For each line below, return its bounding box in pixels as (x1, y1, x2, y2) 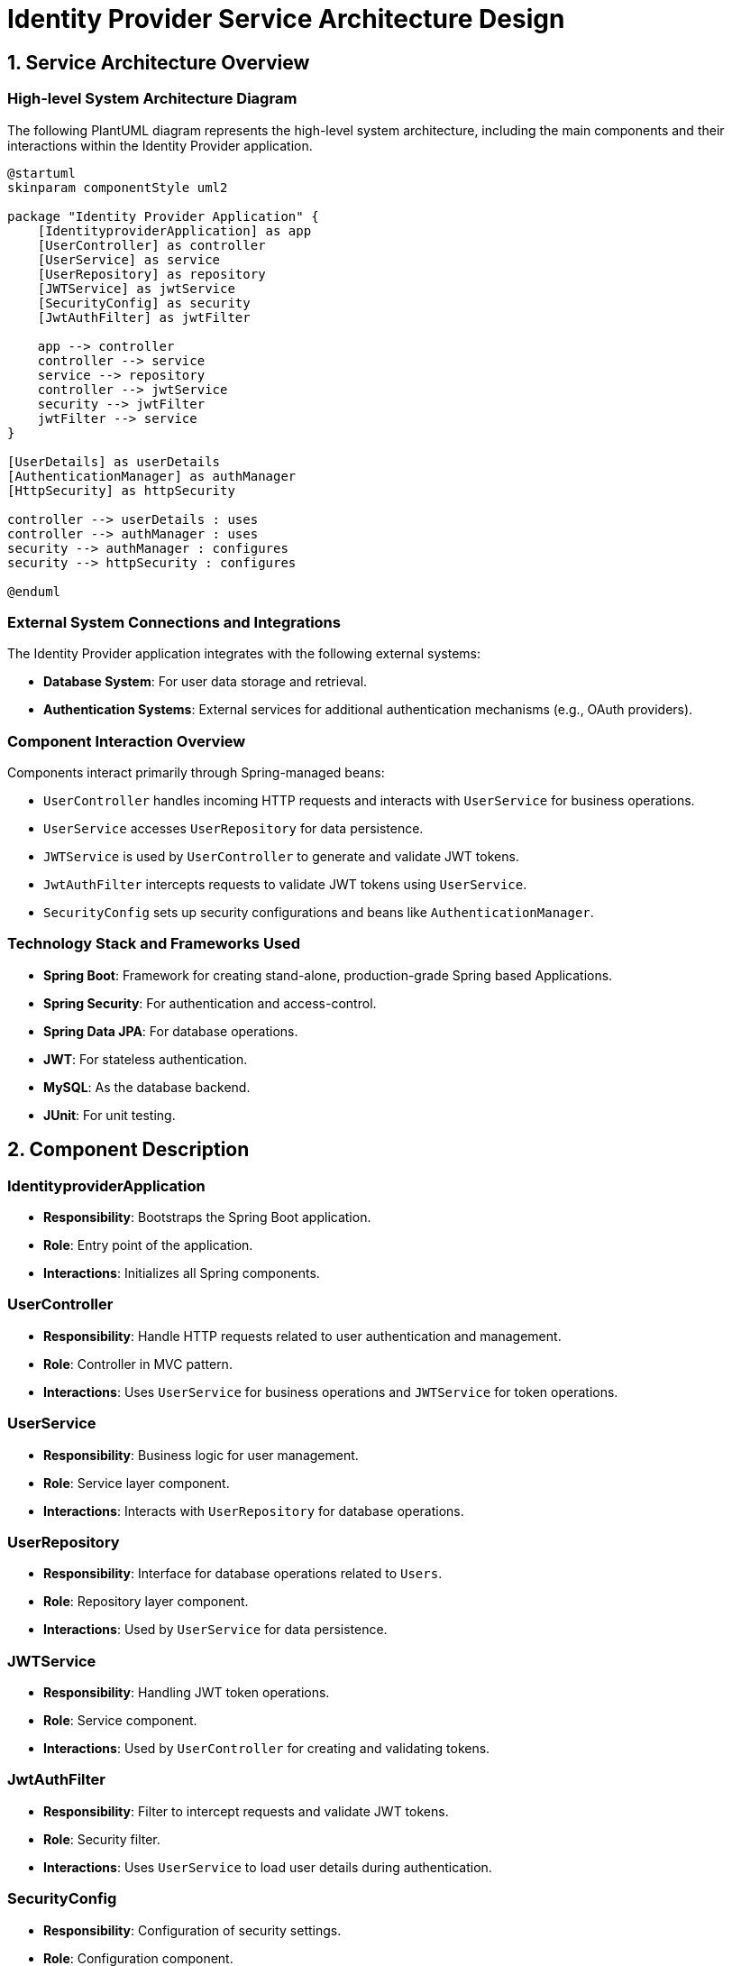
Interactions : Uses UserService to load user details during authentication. (43, 1859, 492, 1875)
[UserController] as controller (37, 237, 266, 253)
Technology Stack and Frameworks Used (7, 934, 301, 953)
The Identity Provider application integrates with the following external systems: (7, 646, 480, 662)
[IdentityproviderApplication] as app (37, 223, 312, 238)
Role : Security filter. (43, 1831, 160, 1847)
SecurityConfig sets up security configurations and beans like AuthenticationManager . (43, 905, 594, 921)
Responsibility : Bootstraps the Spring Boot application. (43, 1209, 371, 1226)
